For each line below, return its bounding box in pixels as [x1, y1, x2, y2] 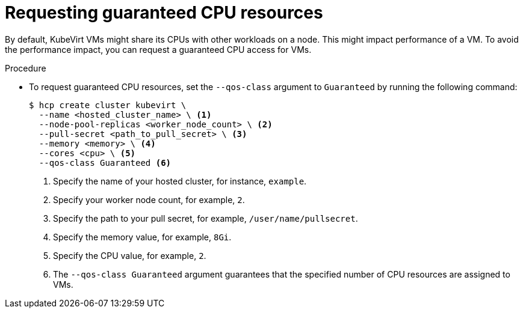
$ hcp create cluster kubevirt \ [29, 100, 187, 110]
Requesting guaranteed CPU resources [5, 2, 323, 23]
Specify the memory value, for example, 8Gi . [53, 231, 232, 242]
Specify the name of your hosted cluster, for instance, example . [53, 175, 307, 186]
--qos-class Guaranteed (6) [39, 157, 172, 168]
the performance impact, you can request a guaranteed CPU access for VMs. [5, 44, 312, 55]
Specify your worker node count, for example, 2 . [53, 194, 245, 205]
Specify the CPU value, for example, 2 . [53, 250, 206, 261]
